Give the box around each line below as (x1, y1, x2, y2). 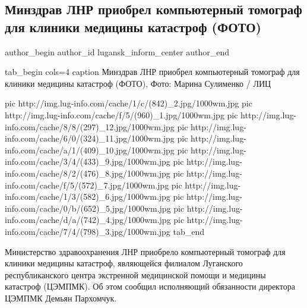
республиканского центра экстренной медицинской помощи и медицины (5, 268, 266, 281)
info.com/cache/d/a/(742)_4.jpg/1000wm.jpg (5, 213, 171, 226)
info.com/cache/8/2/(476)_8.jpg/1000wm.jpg (5, 166, 170, 179)
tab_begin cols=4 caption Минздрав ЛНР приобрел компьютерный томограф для (5, 65, 300, 78)
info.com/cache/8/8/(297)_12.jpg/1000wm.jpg (5, 120, 175, 133)
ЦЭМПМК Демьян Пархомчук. (5, 291, 117, 304)
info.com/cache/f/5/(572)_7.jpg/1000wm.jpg (5, 178, 169, 191)
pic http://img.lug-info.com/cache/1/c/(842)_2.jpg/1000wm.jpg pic (5, 97, 252, 109)
